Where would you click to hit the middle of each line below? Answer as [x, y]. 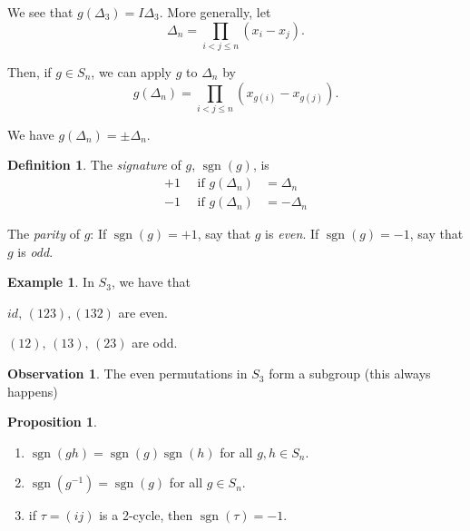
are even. [143, 312]
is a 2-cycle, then [146, 515]
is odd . [35, 251]
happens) [33, 391]
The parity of [44, 234]
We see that [40, 12]
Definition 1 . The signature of [94, 165]
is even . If [292, 234]
